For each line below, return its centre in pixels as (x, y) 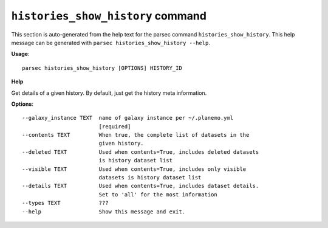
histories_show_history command (109, 16)
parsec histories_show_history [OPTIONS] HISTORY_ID (102, 68)
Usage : (20, 54)
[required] (115, 126)
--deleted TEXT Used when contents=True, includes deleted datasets (141, 152)
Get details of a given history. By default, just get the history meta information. (109, 93)
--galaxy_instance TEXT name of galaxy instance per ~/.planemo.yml (128, 118)
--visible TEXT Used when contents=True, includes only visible (134, 169)
